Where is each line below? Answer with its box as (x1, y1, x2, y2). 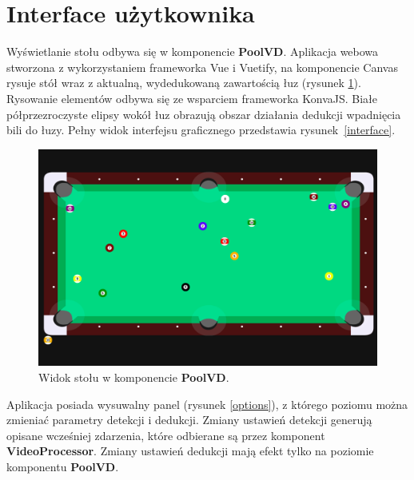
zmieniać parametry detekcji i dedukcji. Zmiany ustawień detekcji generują (6, 411, 372, 428)
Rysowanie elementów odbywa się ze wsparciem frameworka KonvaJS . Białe (6, 89, 378, 106)
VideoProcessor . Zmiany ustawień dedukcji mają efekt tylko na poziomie (6, 442, 374, 459)
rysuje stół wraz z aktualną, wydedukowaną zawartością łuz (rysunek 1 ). (6, 74, 361, 91)
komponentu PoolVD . (6, 458, 119, 474)
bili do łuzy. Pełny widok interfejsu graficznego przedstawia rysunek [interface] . (6, 121, 396, 138)
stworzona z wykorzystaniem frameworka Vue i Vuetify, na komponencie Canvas (6, 58, 398, 75)
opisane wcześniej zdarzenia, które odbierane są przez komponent (6, 426, 325, 443)
